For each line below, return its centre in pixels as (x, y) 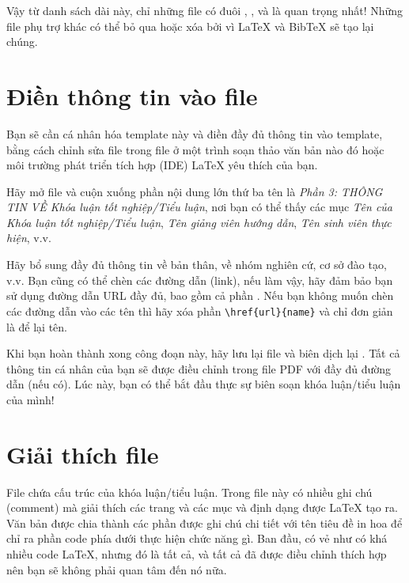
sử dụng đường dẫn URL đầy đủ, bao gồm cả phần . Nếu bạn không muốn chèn (200, 295)
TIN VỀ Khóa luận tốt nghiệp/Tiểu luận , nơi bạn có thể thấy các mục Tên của (200, 207)
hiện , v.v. (29, 238)
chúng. (22, 42)
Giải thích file (83, 454)
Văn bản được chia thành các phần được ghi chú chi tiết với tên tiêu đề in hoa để (204, 522)
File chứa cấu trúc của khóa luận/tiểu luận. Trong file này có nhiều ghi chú (189, 492)
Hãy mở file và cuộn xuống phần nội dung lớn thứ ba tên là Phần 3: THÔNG (195, 191)
